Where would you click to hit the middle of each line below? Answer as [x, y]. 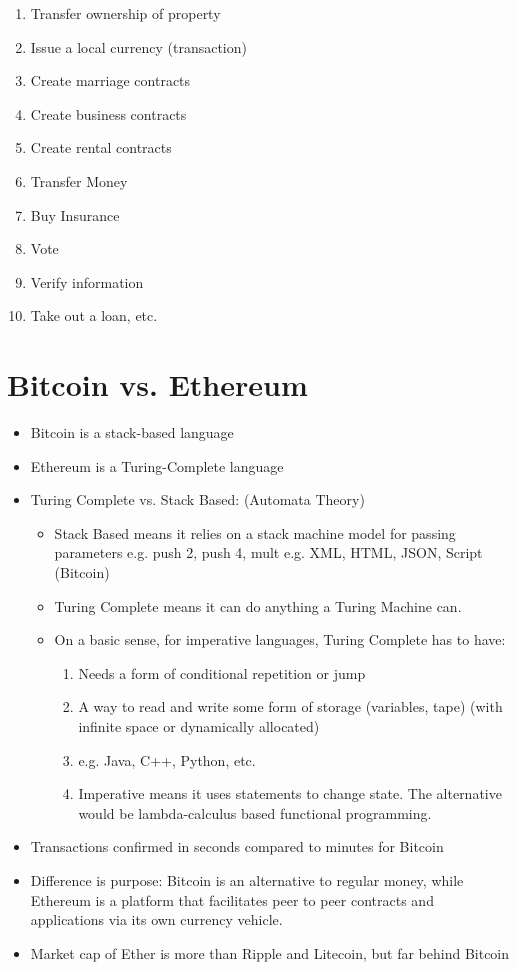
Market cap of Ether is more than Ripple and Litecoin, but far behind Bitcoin [270, 952]
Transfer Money [79, 180]
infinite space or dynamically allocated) [199, 726]
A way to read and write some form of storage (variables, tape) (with [290, 706]
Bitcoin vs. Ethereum [157, 384]
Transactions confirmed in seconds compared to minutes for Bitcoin [237, 846]
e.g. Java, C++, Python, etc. [167, 759]
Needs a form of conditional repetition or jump [222, 672]
